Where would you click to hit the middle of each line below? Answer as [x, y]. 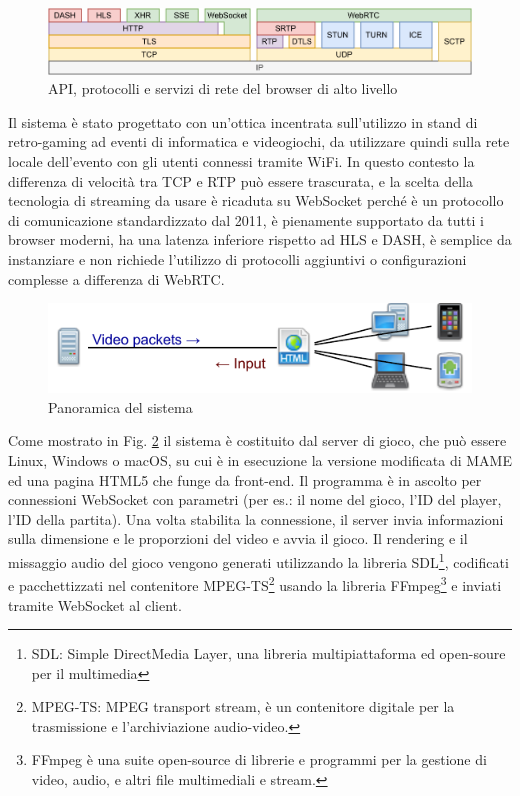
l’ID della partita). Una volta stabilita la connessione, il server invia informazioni [256, 518]
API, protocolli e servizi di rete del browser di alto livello [223, 88]
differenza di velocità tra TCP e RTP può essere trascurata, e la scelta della [240, 180]
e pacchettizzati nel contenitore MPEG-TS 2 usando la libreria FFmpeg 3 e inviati [255, 583]
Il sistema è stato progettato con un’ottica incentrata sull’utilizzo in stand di [243, 121]
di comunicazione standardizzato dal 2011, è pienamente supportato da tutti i [246, 219]
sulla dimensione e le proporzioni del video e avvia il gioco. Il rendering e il [238, 538]
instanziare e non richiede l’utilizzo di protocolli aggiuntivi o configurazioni [237, 259]
